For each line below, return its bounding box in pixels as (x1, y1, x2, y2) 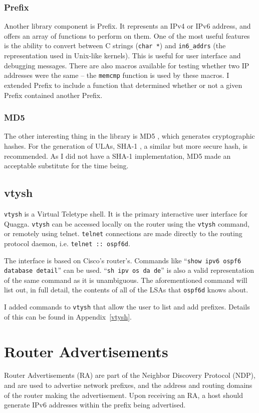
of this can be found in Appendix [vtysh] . (4, 311, 132, 322)
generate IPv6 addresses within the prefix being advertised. (4, 399, 186, 410)
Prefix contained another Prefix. (4, 89, 103, 100)
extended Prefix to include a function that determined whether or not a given (4, 79, 242, 90)
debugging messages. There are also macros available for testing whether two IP (4, 60, 249, 70)
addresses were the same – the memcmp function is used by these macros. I (4, 70, 229, 80)
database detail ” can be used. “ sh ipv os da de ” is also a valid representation (4, 265, 254, 275)
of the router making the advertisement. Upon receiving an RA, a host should (4, 389, 243, 400)
